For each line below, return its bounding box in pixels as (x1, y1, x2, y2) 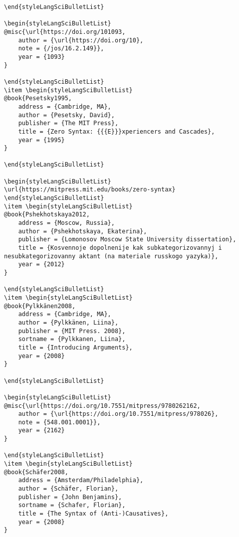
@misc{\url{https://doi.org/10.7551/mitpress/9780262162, (4, 402, 201, 409)
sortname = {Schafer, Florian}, (18, 502, 126, 509)
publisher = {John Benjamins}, (18, 493, 122, 501)
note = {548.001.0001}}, (18, 418, 101, 426)
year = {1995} (18, 136, 65, 144)
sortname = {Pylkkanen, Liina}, (18, 336, 126, 343)
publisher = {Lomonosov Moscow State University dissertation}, (18, 236, 237, 243)
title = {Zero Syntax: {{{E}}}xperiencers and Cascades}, (18, 128, 215, 135)
